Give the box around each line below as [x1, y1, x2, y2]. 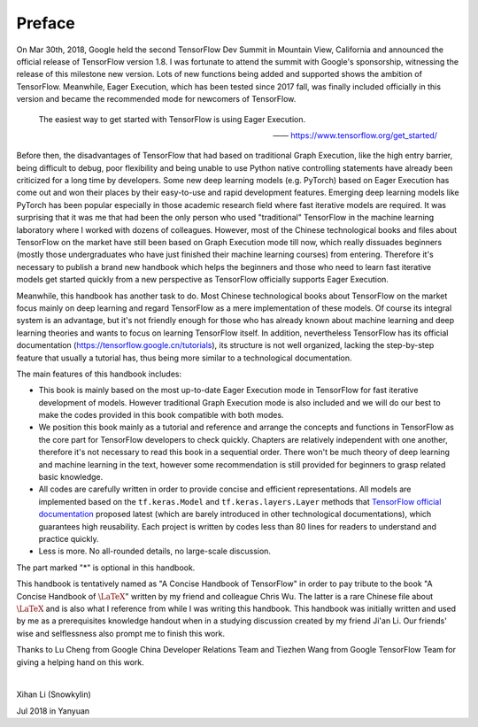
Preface [16, 13, 75, 33]
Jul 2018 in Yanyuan [16, 705, 90, 716]
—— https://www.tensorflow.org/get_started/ [273, 129, 437, 141]
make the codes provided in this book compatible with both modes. [38, 410, 284, 421]
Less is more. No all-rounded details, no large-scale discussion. [38, 545, 272, 557]
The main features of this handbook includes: [16, 368, 181, 379]
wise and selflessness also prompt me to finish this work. [16, 628, 226, 638]
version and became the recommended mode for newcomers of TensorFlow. [16, 94, 297, 104]
